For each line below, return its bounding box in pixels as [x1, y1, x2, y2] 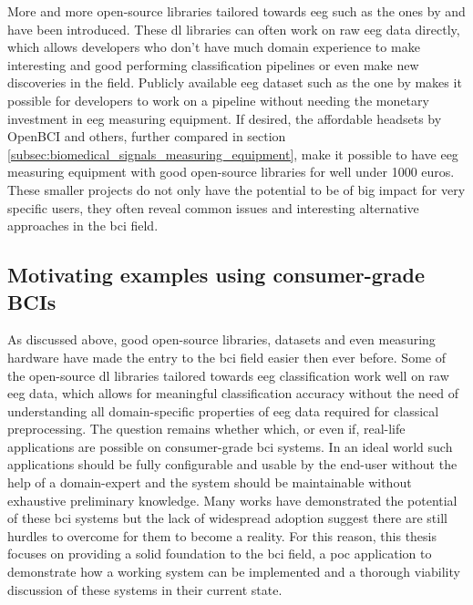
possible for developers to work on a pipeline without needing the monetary [7, 90, 429, 109]
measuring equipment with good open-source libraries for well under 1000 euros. [7, 162, 455, 181]
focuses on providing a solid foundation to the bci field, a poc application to [7, 544, 432, 563]
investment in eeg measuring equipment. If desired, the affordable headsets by [7, 108, 442, 128]
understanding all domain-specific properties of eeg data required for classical [7, 401, 439, 420]
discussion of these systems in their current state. [7, 579, 283, 599]
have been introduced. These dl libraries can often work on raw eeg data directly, [7, 19, 460, 38]
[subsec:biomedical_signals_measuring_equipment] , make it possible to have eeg [7, 144, 458, 163]
